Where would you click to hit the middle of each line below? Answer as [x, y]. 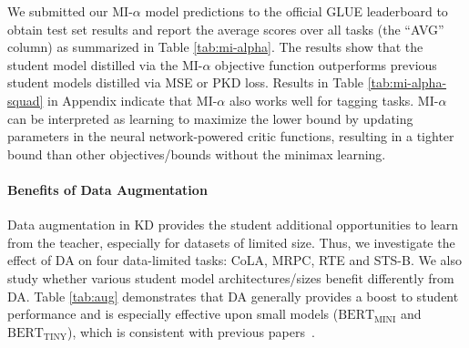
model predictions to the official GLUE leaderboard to [296, 11]
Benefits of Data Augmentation [107, 189]
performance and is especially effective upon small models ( [173, 314]
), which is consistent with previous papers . [191, 331]
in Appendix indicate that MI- [133, 100]
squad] [25, 100]
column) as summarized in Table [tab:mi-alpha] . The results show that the [215, 47]
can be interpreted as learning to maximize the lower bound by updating [210, 118]
